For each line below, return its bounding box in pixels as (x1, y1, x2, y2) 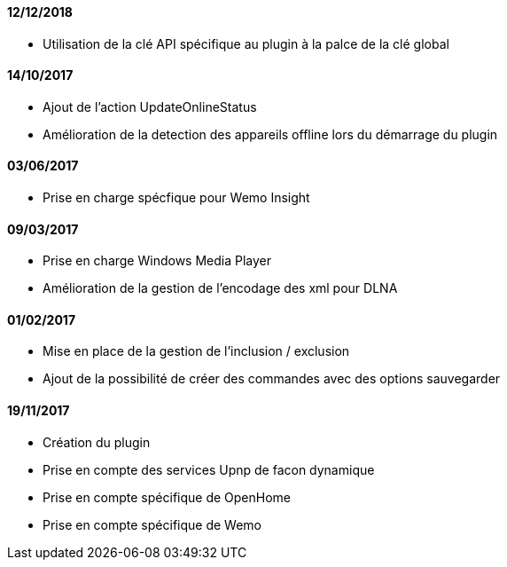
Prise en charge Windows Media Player (43, 253, 272, 269)
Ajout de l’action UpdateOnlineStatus (43, 98, 257, 114)
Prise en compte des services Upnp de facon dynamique (43, 461, 375, 477)
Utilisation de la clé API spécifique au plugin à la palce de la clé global (43, 35, 449, 51)
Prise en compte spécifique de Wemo (43, 516, 261, 532)
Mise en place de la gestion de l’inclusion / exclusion (43, 343, 350, 359)
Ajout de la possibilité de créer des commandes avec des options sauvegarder (43, 371, 501, 387)
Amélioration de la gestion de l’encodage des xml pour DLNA (43, 280, 398, 296)
